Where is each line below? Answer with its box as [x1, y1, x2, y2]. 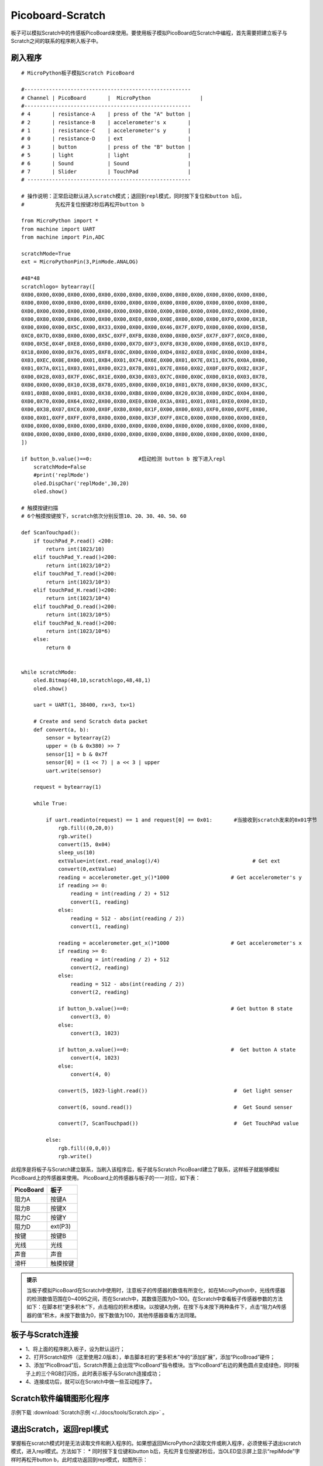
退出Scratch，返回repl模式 [11, 1424, 108, 1434]
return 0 [46, 644, 71, 651]
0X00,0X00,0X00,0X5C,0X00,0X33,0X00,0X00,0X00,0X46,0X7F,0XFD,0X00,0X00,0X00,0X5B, [21, 324, 269, 331]
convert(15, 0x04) [58, 841, 111, 848]
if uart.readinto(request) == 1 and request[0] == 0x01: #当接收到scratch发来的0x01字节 [46, 816, 317, 823]
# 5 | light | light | [21, 152, 191, 158]
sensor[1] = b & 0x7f [46, 751, 108, 758]
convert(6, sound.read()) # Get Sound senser [58, 1104, 293, 1111]
